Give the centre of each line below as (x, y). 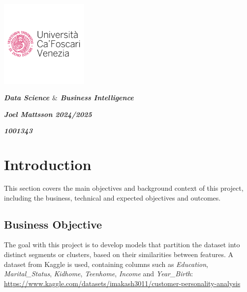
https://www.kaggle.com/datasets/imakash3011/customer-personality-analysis (122, 283)
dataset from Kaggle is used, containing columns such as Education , (106, 264)
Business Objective (53, 224)
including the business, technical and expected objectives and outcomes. (112, 197)
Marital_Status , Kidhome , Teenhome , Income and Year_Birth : (99, 274)
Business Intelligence (97, 98)
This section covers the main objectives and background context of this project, (124, 188)
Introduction (48, 164)
